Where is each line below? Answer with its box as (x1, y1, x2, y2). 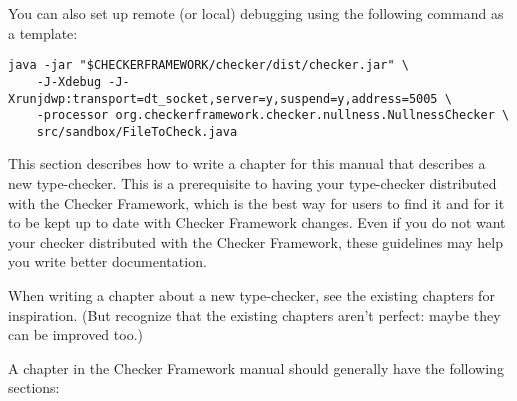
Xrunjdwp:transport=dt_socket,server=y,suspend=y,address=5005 (8, 91, 438, 106)
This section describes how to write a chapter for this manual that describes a (8, 153, 486, 174)
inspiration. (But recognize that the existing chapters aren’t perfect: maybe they (8, 304, 501, 325)
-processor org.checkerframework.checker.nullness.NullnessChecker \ (36, 108, 510, 123)
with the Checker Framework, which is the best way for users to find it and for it (8, 192, 505, 213)
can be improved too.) (8, 324, 143, 345)
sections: (8, 377, 60, 398)
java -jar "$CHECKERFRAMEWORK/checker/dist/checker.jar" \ (8, 58, 409, 73)
